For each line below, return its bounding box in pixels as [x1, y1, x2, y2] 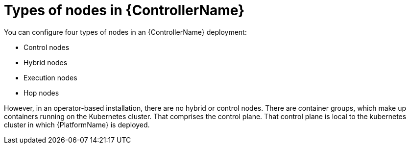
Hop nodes [24, 88, 59, 97]
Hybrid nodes [24, 58, 68, 67]
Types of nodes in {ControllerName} [4, 2, 245, 19]
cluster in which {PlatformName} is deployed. [4, 120, 150, 129]
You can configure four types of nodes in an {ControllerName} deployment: [4, 27, 247, 36]
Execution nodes [24, 73, 77, 82]
